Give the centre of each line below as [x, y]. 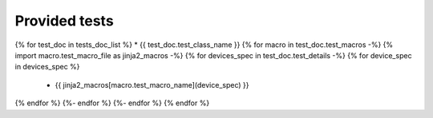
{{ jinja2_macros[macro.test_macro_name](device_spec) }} [152, 85]
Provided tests [64, 21]
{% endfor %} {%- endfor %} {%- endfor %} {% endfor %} [112, 103]
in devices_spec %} [47, 67]
